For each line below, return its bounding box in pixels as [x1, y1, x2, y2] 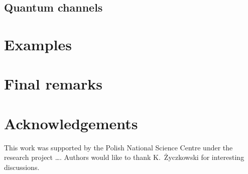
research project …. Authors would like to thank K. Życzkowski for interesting [4, 152, 244, 162]
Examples [4, 34, 72, 54]
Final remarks [4, 73, 102, 94]
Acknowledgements [4, 113, 138, 133]
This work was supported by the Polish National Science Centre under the [4, 142, 233, 152]
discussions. [4, 161, 40, 172]
